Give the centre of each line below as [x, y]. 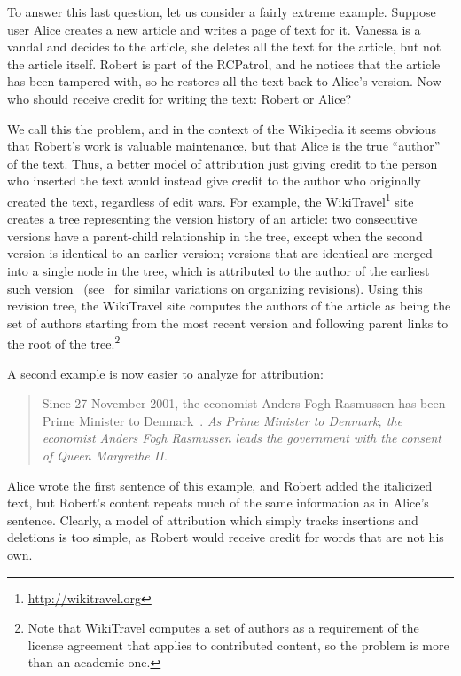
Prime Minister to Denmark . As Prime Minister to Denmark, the [222, 420]
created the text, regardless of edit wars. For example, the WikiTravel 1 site [211, 200]
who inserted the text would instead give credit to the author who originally [214, 181]
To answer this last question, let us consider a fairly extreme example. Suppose [222, 12]
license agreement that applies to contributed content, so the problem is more [238, 645]
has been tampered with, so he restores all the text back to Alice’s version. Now [224, 81]
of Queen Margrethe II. [105, 455]
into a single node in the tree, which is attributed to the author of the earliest [219, 270]
